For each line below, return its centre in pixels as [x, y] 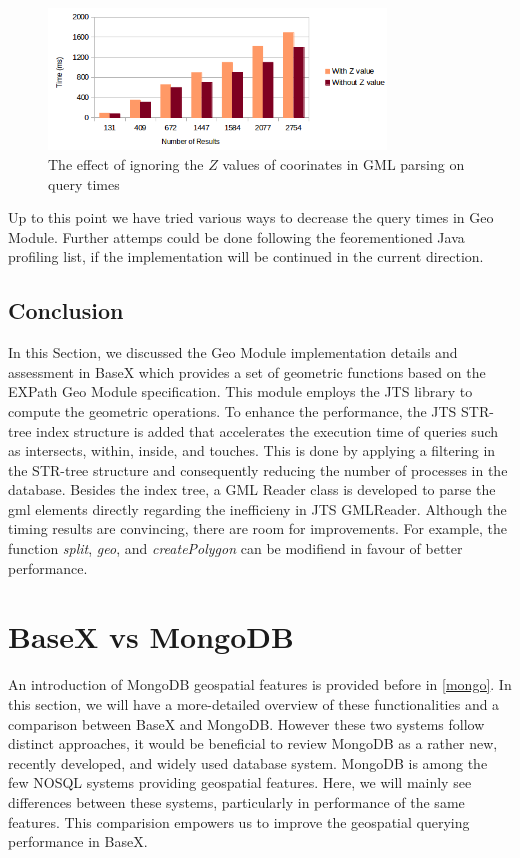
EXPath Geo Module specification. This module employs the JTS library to [240, 391]
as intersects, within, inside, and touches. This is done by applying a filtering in [252, 450]
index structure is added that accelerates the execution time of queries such [267, 430]
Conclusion [66, 310]
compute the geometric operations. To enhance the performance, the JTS [232, 410]
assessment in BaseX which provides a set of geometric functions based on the [247, 371]
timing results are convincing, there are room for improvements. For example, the [257, 528]
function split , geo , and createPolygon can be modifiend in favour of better [235, 548]
